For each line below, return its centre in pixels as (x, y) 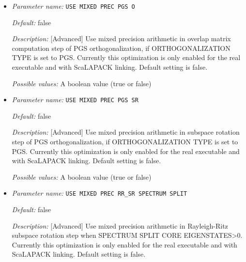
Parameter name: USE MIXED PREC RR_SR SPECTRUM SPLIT (100, 193)
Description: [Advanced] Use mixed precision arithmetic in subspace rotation (126, 132)
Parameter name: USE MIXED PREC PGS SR (75, 100)
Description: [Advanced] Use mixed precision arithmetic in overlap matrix (121, 39)
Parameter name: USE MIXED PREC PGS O (73, 6)
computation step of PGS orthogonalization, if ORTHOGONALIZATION (121, 48)
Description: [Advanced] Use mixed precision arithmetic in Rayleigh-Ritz (120, 225)
